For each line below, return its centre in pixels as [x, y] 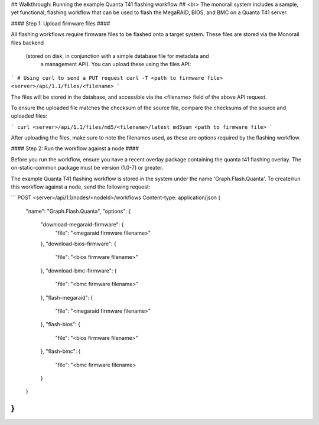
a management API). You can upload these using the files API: [116, 64]
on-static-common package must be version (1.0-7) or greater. [87, 168]
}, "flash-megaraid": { [67, 297]
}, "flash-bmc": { [61, 351]
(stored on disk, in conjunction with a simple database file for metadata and [117, 56]
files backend [27, 43]
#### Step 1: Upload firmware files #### [61, 23]
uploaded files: [29, 116]
